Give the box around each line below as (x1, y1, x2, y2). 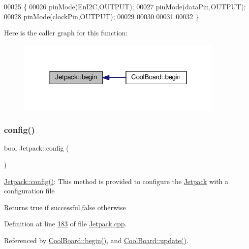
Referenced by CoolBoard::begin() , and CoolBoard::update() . (4, 235, 188, 245)
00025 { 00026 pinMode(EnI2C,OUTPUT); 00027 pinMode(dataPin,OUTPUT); (4, 1, 246, 11)
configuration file (4, 186, 55, 196)
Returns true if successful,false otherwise (4, 202, 126, 212)
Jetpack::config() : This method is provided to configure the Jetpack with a (4, 176, 229, 186)
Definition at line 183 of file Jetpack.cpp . (4, 218, 127, 229)
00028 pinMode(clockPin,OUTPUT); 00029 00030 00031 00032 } (4, 11, 199, 21)
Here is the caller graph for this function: (4, 28, 128, 38)
